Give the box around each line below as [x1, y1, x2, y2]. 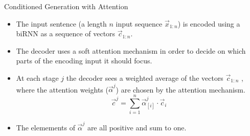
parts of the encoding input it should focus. [16, 55, 152, 66]
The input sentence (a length [16, 18, 107, 29]
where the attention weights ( [16, 84, 108, 95]
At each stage [16, 72, 59, 83]
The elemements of [16, 122, 75, 132]
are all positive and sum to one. [87, 122, 187, 132]
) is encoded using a [177, 18, 240, 29]
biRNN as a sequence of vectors [16, 28, 116, 39]
